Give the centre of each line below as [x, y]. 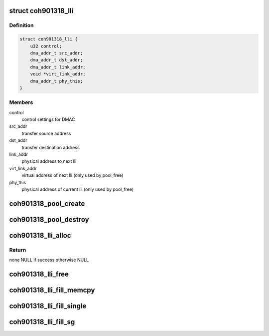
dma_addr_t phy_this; [57, 81]
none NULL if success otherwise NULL [49, 260]
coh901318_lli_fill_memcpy [52, 290]
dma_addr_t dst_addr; [57, 60]
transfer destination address [51, 147]
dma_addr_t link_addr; [58, 67]
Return [18, 250]
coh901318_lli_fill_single [48, 306]
